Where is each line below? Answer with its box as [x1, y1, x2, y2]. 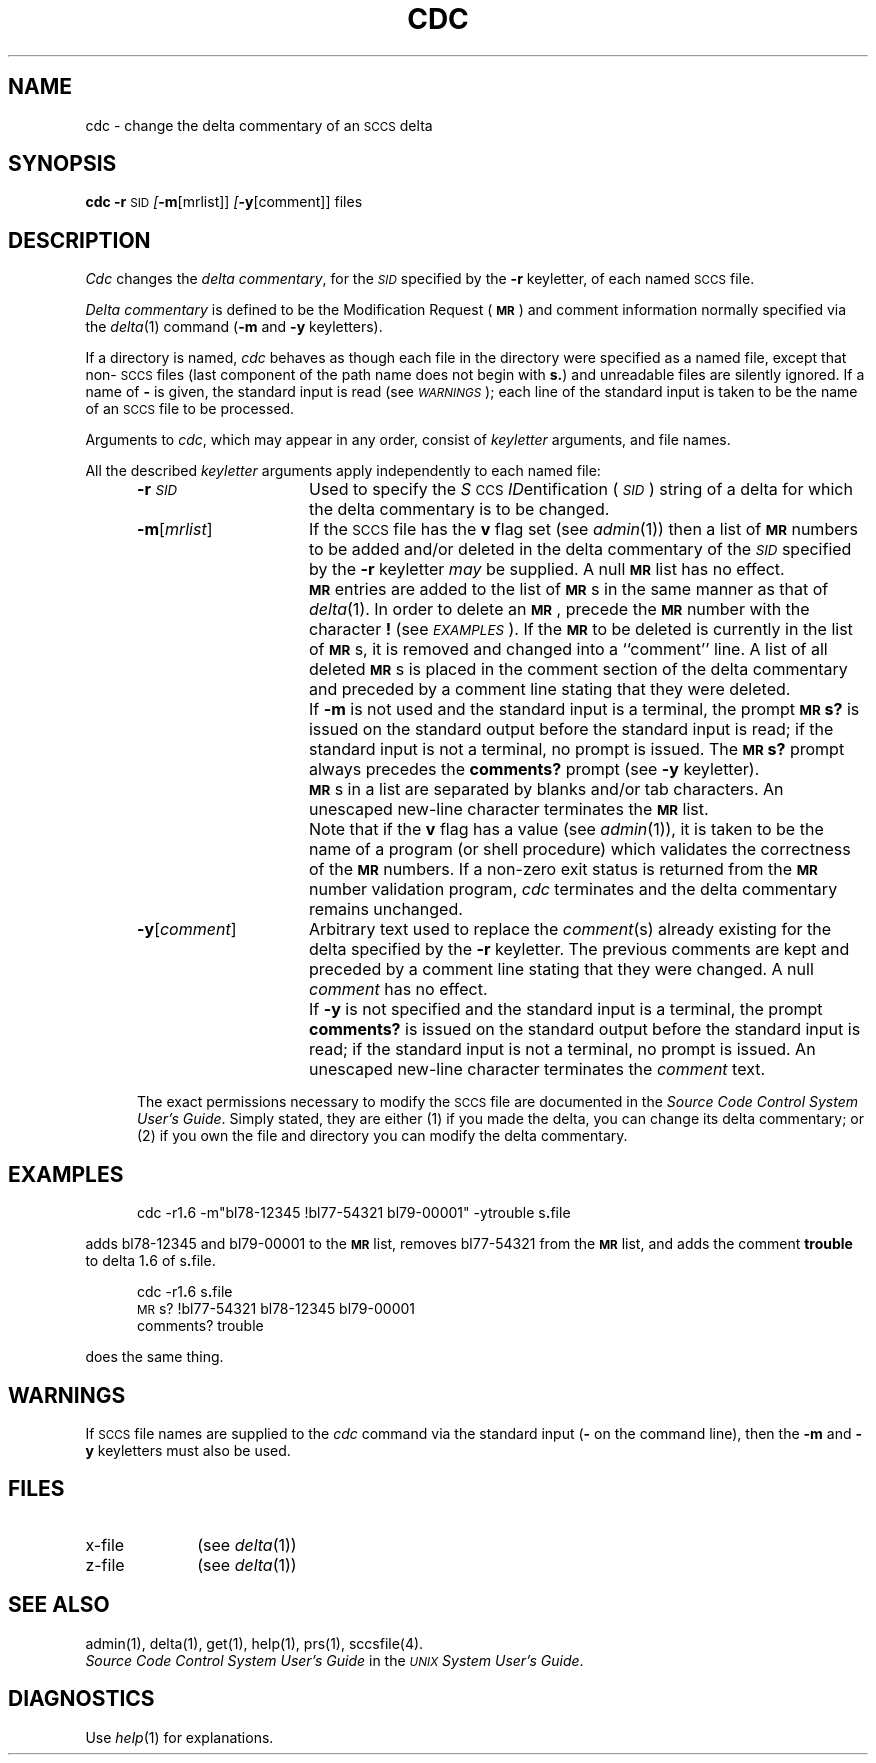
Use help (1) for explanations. [85, 1728, 274, 1746]
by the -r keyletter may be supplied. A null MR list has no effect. [308, 559, 785, 580]
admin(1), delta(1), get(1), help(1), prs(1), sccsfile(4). [85, 1634, 424, 1652]
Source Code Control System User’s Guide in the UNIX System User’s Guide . [85, 1651, 584, 1669]
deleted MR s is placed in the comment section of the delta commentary [308, 659, 848, 680]
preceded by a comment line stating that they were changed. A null [308, 959, 814, 980]
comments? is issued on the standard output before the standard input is [308, 1019, 861, 1040]
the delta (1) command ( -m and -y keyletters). [85, 318, 383, 336]
